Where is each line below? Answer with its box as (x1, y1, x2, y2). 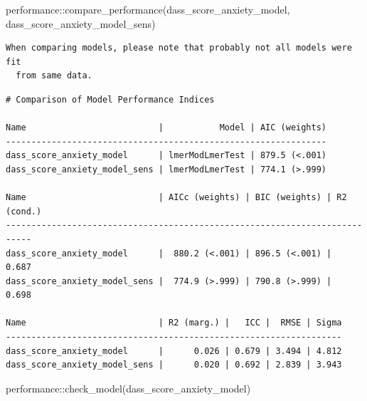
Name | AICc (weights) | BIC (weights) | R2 (6, 192, 347, 203)
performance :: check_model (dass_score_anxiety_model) (6, 380, 251, 395)
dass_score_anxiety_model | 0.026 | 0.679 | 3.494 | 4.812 (6, 345, 342, 356)
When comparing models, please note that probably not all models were (6, 43, 352, 53)
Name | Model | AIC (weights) (6, 123, 327, 133)
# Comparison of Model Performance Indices (6, 94, 215, 105)
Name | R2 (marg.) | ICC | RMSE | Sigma (6, 318, 342, 328)
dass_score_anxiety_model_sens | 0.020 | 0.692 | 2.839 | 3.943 (6, 360, 342, 370)
